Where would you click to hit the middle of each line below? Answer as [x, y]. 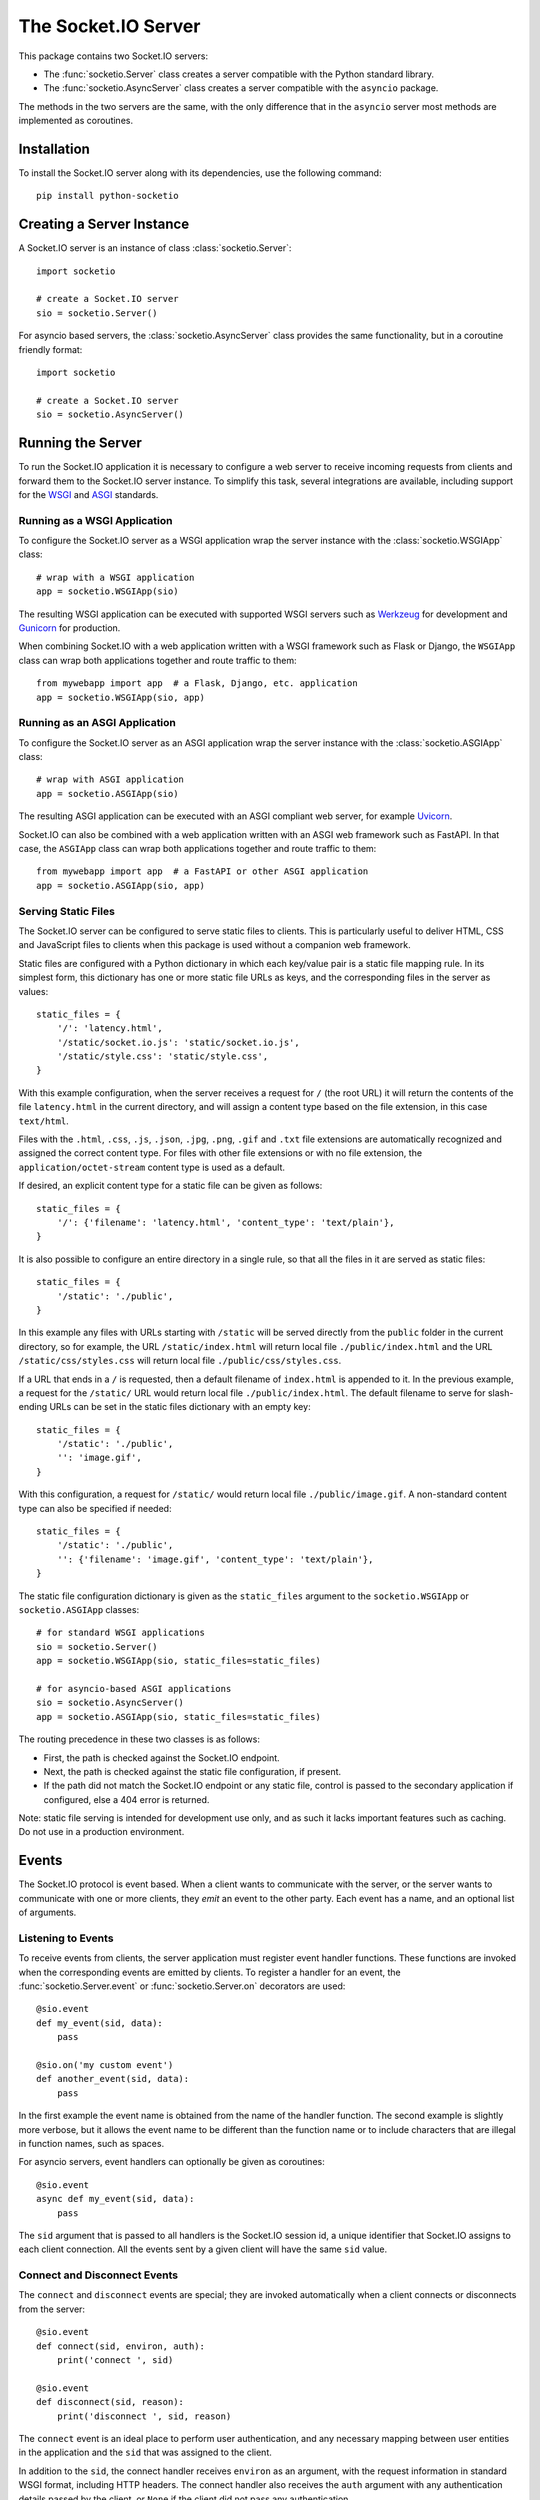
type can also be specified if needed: [95, 1508]
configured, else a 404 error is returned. [126, 1799]
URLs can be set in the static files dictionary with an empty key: [180, 1407]
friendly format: [50, 349]
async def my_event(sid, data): [115, 2199]
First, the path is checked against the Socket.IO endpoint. [161, 1757]
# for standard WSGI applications [120, 1633]
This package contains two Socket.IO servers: [113, 56]
